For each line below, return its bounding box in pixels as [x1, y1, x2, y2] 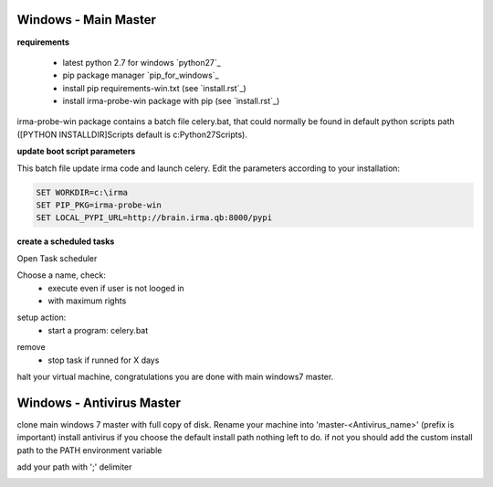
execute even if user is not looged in [47, 282, 184, 293]
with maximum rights [47, 295, 127, 306]
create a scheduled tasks [16, 236, 115, 247]
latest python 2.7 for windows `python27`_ [62, 57, 221, 68]
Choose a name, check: [16, 270, 107, 281]
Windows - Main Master [16, 12, 157, 27]
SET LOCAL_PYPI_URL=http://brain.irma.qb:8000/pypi [36, 213, 273, 223]
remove [16, 342, 46, 353]
